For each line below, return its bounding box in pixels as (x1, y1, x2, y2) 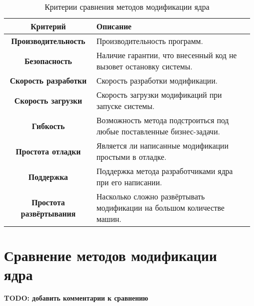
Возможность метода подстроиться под (96, 114, 229, 126)
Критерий (30, 21, 66, 32)
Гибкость (32, 120, 65, 131)
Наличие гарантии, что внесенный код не (96, 49, 237, 61)
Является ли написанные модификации (96, 140, 229, 151)
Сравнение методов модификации (4, 245, 217, 265)
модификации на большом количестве (96, 202, 225, 213)
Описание (96, 21, 132, 32)
